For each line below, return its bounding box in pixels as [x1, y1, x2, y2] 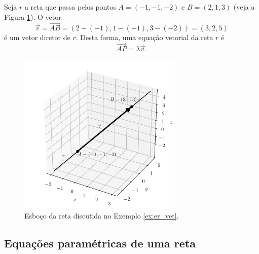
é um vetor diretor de [4, 32, 70, 43]
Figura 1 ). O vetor [4, 11, 61, 22]
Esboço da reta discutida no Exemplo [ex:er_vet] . [24, 210, 179, 221]
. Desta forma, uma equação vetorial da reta [76, 32, 213, 43]
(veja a [233, 2, 255, 12]
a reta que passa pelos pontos [24, 2, 116, 12]
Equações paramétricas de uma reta [4, 235, 196, 250]
